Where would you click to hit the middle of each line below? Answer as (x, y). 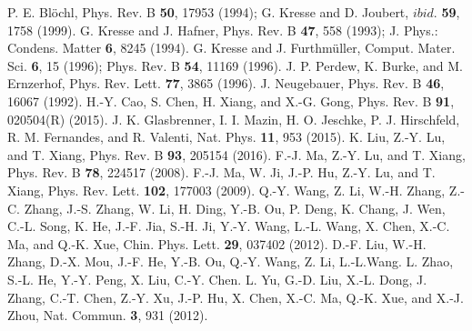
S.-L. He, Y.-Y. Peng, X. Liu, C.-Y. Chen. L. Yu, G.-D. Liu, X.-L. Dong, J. (217, 279)
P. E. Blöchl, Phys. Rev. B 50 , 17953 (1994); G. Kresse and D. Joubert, (208, 12)
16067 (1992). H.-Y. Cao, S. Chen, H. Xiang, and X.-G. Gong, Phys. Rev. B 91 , (231, 100)
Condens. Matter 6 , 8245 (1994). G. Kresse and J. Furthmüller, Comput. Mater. (231, 48)
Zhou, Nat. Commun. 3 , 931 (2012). (108, 315)
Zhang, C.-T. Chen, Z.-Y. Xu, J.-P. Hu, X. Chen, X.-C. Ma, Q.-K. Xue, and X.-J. (236, 297)
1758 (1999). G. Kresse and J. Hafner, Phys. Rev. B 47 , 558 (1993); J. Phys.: (223, 30)
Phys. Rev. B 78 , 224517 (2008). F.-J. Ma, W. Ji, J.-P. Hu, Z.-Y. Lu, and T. (221, 172)
